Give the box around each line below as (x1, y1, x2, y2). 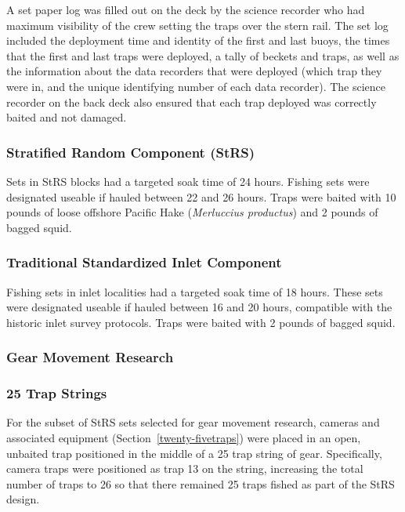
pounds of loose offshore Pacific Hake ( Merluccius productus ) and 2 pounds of (6, 204, 378, 220)
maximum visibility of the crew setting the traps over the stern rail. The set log (6, 16, 389, 33)
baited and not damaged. (6, 109, 127, 125)
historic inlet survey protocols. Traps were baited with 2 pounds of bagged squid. (6, 314, 396, 330)
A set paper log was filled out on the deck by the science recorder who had (6, 2, 365, 17)
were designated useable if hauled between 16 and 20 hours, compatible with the (6, 299, 392, 315)
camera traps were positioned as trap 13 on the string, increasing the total (6, 460, 363, 477)
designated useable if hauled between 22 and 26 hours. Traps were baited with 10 (6, 188, 396, 205)
